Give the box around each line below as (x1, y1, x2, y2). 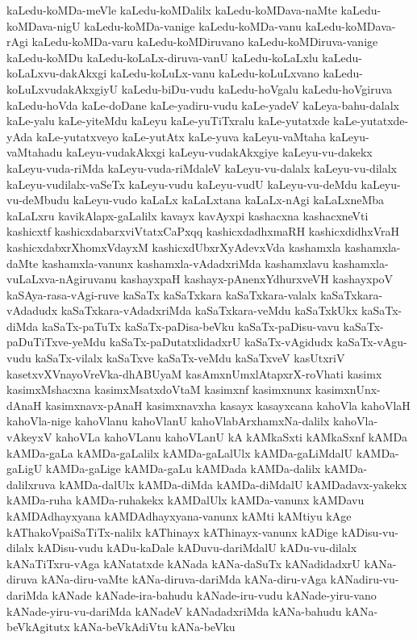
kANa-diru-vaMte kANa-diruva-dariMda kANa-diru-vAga (41, 571, 327, 588)
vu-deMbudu (6, 191, 69, 208)
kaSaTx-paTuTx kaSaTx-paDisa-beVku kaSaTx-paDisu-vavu (41, 317, 340, 334)
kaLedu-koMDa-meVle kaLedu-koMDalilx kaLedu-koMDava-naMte (6, 2, 337, 18)
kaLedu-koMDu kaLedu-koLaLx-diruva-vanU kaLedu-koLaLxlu (6, 48, 319, 65)
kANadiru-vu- (330, 571, 399, 588)
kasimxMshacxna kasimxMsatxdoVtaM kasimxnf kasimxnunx (6, 381, 312, 398)
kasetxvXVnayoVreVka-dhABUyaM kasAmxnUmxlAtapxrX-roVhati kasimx (6, 365, 382, 382)
